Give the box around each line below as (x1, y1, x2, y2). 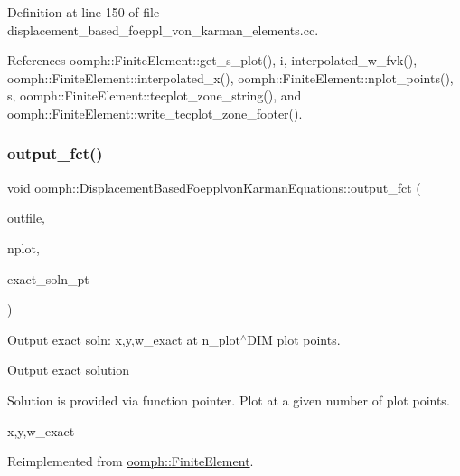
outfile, (7, 208, 46, 227)
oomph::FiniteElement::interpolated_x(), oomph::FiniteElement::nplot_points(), (7, 68, 454, 87)
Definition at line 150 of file (7, 3, 160, 21)
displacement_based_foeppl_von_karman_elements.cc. (7, 20, 319, 39)
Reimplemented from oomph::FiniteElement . (7, 452, 254, 471)
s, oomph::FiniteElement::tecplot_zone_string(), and (7, 86, 302, 105)
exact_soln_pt (7, 269, 89, 288)
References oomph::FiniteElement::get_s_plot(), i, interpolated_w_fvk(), (7, 51, 418, 70)
